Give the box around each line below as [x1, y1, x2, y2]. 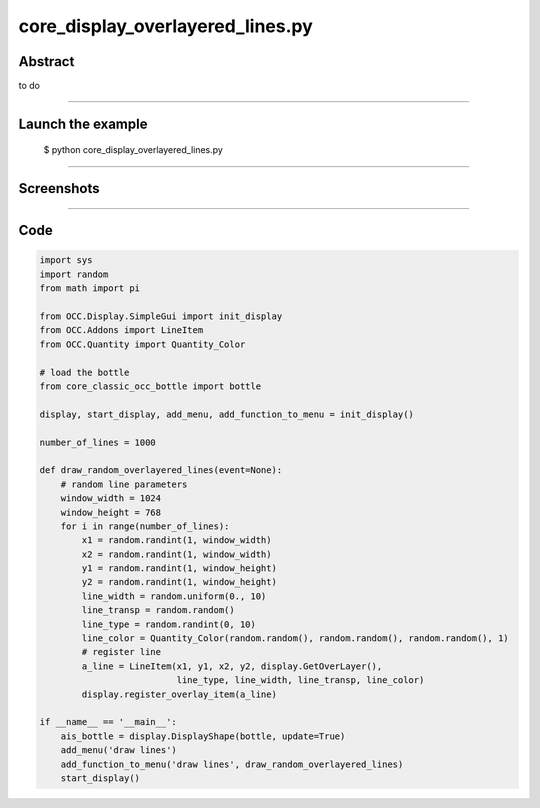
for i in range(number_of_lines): [60, 520, 230, 532]
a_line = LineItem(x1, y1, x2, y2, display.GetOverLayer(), [81, 660, 383, 672]
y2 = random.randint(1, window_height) [81, 576, 277, 588]
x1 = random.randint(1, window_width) [81, 535, 272, 546]
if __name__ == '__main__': [39, 716, 177, 728]
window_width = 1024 [60, 493, 162, 504]
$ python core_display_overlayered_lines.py [43, 144, 224, 156]
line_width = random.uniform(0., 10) [81, 590, 267, 602]
